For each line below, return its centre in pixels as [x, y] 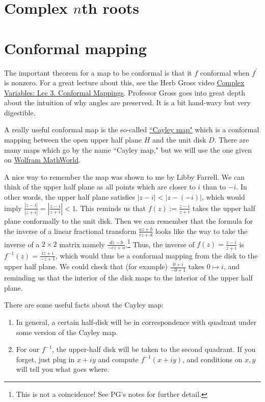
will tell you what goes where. [63, 369]
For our [28, 349]
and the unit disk [179, 140]
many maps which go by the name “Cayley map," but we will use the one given [128, 149]
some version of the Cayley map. [67, 332]
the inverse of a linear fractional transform [70, 231]
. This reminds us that [111, 208]
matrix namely [82, 244]
